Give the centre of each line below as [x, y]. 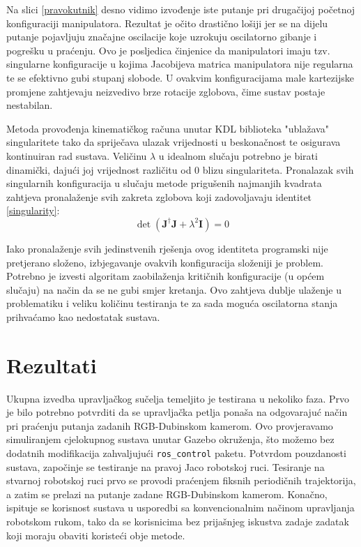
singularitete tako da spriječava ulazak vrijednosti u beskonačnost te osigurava [174, 142]
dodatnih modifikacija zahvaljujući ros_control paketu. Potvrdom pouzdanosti [176, 452]
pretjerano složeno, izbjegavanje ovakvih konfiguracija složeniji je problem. [165, 262]
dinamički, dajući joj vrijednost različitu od [99, 169]
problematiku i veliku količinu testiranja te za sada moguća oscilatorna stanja [172, 303]
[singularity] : [33, 210]
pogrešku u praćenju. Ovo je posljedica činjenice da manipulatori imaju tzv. [168, 50]
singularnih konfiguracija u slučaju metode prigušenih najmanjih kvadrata [164, 183]
